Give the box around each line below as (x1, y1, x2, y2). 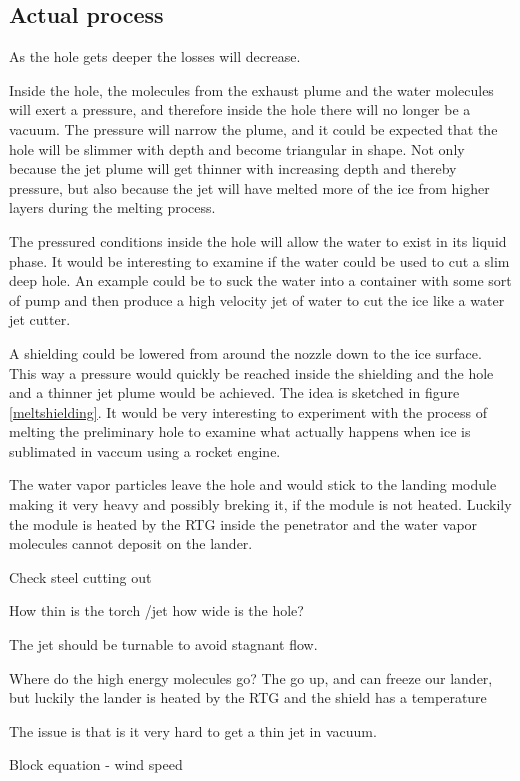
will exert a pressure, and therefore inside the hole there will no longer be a (9, 99, 471, 120)
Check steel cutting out (9, 566, 152, 587)
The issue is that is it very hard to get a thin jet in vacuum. (9, 720, 377, 741)
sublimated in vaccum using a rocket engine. (9, 440, 281, 461)
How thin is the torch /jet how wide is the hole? (9, 600, 304, 621)
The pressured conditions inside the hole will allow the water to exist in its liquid (9, 230, 507, 251)
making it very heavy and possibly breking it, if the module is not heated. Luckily (9, 494, 512, 515)
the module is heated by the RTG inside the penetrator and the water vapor (9, 513, 478, 534)
